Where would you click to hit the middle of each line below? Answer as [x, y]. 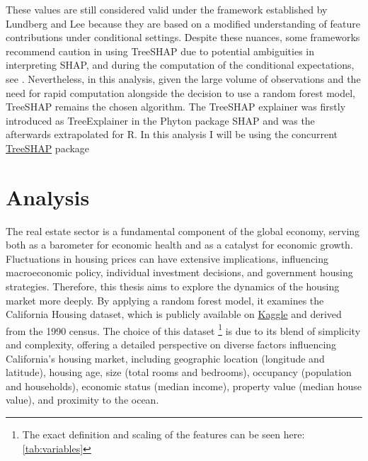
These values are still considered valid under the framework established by [167, 9]
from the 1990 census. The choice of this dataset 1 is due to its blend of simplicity [183, 329]
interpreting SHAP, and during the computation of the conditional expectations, [180, 65]
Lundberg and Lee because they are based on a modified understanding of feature [183, 23]
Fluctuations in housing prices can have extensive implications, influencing [167, 258]
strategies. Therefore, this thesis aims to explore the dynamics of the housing [173, 286]
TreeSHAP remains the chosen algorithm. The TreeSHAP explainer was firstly [176, 107]
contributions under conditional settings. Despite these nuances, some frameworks [183, 37]
